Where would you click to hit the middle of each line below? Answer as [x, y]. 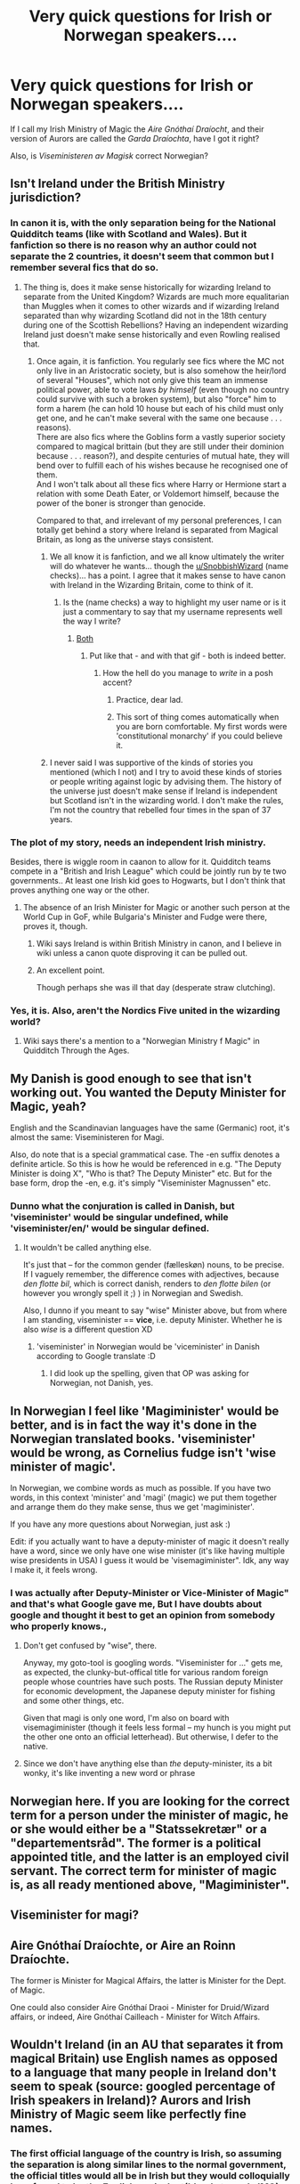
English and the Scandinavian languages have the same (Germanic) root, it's [150, 1128]
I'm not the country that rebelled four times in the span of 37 [160, 810]
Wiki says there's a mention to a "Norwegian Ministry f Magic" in [142, 1041]
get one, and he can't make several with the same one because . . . [159, 418]
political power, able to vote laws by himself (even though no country [163, 389]
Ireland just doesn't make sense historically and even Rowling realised [151, 334]
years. [61, 819]
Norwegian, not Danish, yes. [101, 1383]
